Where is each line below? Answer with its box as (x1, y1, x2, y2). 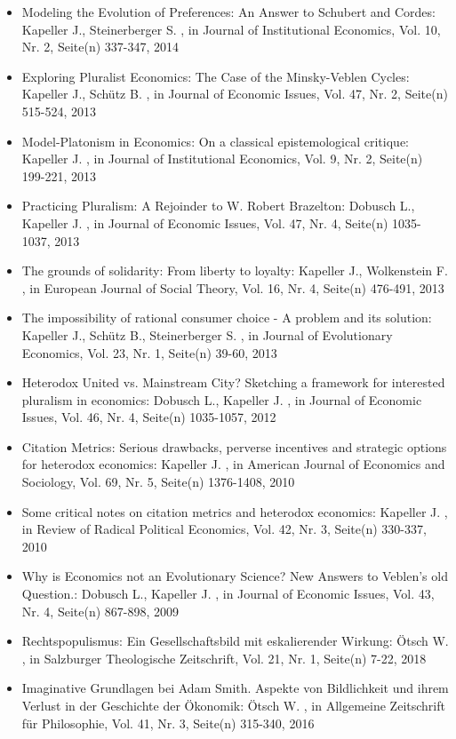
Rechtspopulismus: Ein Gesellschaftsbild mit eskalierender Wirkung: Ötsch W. (21, 632, 449, 650)
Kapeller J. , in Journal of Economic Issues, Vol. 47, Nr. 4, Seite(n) (21, 213, 388, 232)
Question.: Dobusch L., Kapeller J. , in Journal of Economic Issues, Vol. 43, (21, 584, 435, 603)
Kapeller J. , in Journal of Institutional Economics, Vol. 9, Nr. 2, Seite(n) (21, 149, 423, 168)
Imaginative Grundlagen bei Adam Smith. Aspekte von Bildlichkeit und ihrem (21, 679, 449, 697)
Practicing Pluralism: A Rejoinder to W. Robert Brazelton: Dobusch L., (21, 196, 415, 215)
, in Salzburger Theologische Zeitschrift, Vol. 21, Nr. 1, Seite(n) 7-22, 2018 (21, 648, 427, 667)
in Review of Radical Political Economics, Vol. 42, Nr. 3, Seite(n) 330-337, (21, 520, 427, 538)
